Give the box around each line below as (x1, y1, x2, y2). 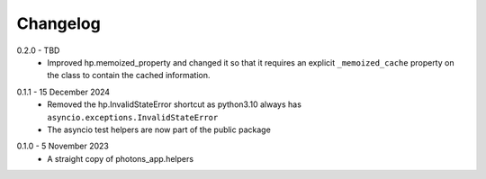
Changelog (16, 13, 101, 33)
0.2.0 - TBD (16, 45, 60, 56)
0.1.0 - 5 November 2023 (16, 140, 110, 152)
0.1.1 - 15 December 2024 (16, 86, 111, 97)
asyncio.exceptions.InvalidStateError (47, 112, 219, 122)
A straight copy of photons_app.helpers (47, 153, 193, 164)
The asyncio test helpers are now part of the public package (47, 124, 272, 135)
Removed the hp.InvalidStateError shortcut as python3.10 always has (47, 99, 301, 110)
